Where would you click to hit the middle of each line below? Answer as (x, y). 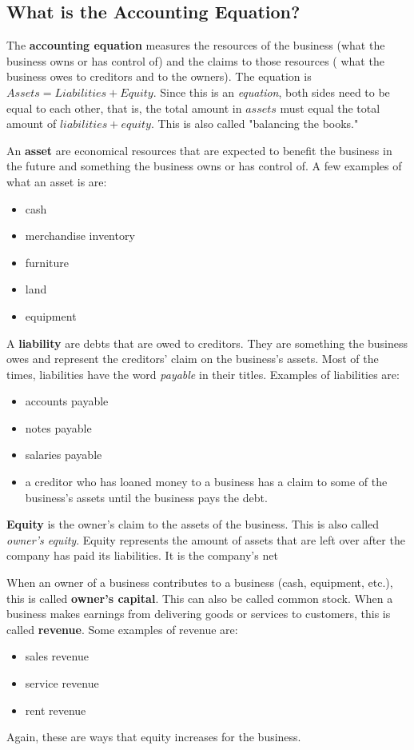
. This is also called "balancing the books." (255, 124)
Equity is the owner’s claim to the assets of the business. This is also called (193, 524)
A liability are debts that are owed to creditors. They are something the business (207, 343)
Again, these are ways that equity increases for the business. (154, 737)
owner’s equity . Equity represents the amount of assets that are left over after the (206, 539)
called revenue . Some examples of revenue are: (122, 629)
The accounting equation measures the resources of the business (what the (196, 45)
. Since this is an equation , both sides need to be (271, 92)
